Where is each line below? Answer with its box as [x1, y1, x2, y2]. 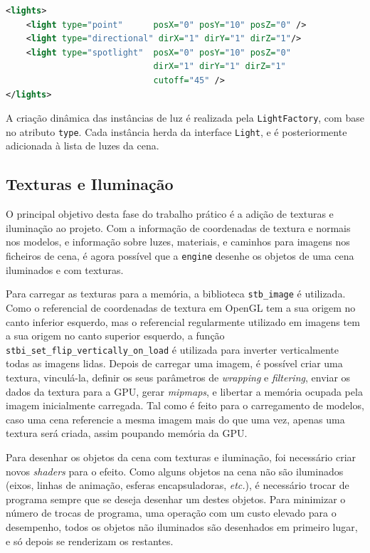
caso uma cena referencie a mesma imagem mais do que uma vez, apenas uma [6, 411, 345, 426]
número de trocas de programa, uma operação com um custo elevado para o [6, 505, 337, 520]
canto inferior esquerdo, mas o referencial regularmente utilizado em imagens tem [6, 314, 360, 329]
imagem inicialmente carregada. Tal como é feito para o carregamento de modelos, [6, 398, 364, 413]
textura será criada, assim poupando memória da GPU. [6, 426, 248, 441]
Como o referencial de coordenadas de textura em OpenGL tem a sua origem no [6, 300, 356, 315]
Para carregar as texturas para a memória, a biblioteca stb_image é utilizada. [6, 286, 346, 301]
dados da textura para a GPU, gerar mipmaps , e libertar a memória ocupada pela [6, 384, 363, 399]
